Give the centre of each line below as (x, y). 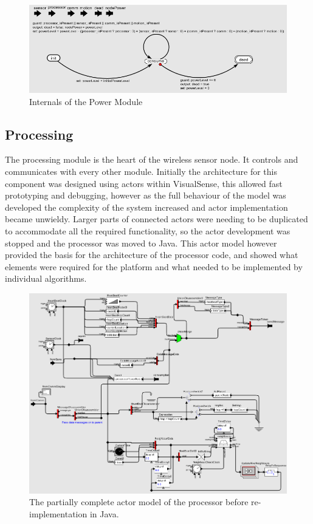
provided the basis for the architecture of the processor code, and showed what (152, 255)
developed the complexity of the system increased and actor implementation (146, 207)
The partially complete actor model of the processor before (139, 502)
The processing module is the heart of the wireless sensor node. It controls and (152, 159)
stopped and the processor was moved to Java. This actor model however (141, 243)
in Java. (104, 513)
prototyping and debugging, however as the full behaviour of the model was (146, 195)
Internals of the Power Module (86, 101)
